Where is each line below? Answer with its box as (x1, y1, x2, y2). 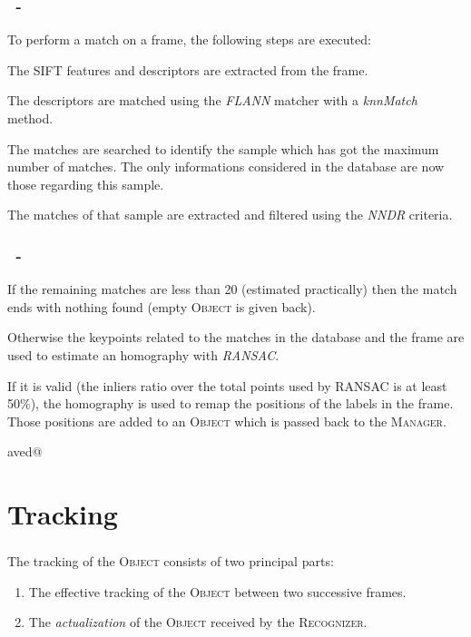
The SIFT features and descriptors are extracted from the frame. (7, 60, 368, 79)
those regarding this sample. (7, 174, 164, 193)
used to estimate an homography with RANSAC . (7, 345, 280, 364)
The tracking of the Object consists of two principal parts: (7, 552, 334, 571)
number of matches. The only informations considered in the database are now (7, 157, 445, 176)
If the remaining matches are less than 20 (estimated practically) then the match (7, 279, 457, 299)
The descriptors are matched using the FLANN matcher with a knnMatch (7, 91, 417, 110)
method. (7, 109, 54, 127)
